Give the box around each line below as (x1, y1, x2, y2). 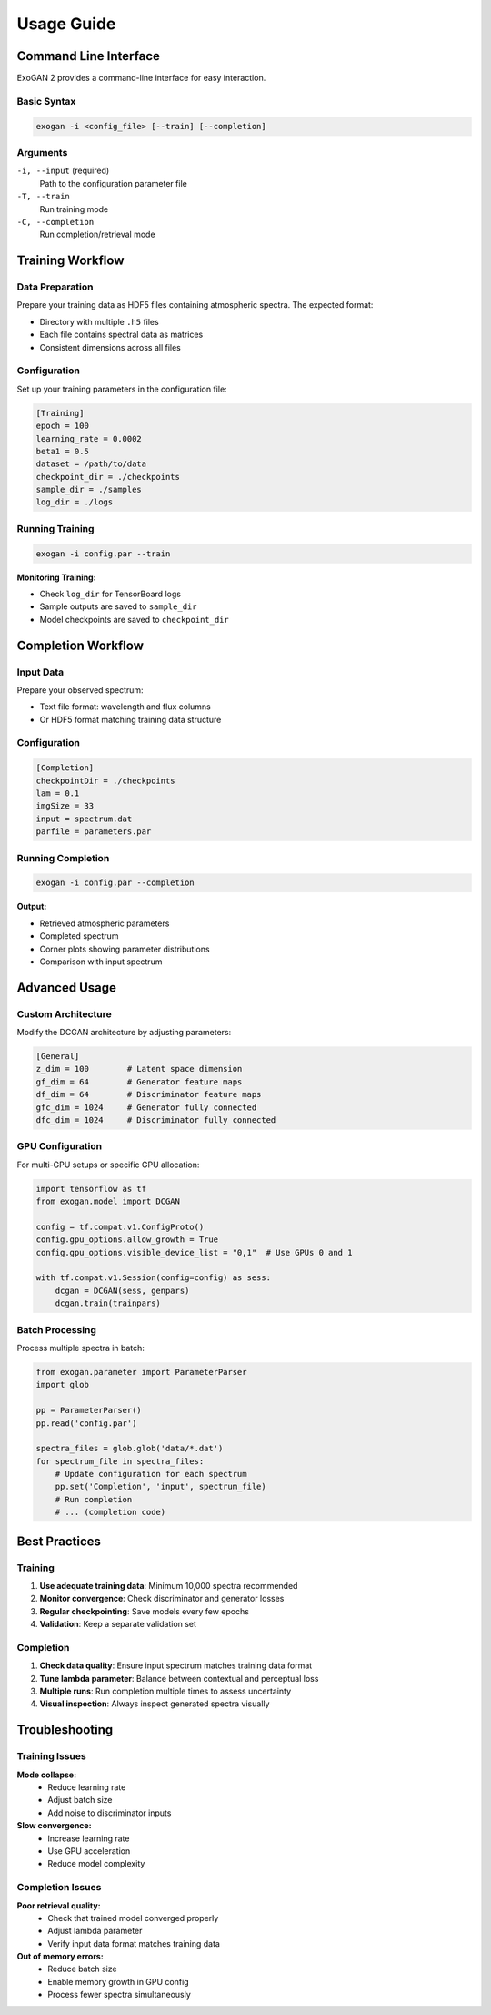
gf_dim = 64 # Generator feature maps (35, 1076, 243, 1087)
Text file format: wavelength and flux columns (39, 701, 211, 712)
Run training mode (39, 203, 109, 214)
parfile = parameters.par (35, 827, 152, 837)
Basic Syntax (16, 95, 76, 107)
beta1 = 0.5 (35, 446, 90, 456)
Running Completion (16, 851, 110, 864)
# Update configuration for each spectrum (55, 1469, 247, 1480)
